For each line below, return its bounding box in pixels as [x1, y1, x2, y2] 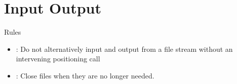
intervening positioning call [16, 53, 100, 64]
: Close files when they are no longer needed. [16, 70, 154, 80]
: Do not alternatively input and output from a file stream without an [16, 43, 233, 54]
